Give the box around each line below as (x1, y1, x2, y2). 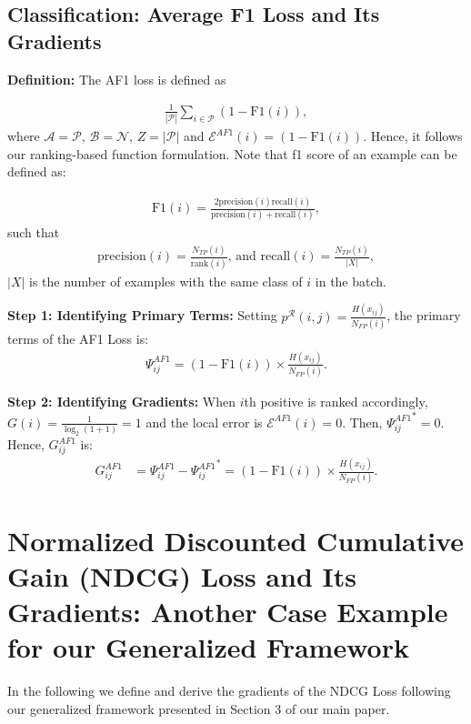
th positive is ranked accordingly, (244, 392, 428, 411)
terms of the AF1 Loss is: (7, 328, 149, 347)
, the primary (386, 306, 461, 325)
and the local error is (145, 412, 263, 431)
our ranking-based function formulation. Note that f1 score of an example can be (7, 144, 457, 163)
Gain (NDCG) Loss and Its (7, 557, 356, 594)
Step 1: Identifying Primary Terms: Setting (7, 306, 277, 325)
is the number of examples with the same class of (29, 271, 303, 290)
